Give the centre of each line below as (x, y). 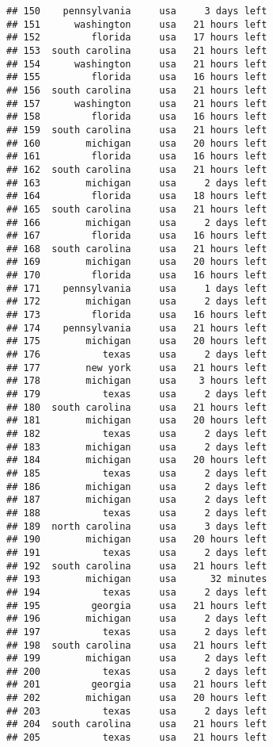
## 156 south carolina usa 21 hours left (137, 90)
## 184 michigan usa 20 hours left (137, 460)
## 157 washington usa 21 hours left (137, 103)
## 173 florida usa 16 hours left (137, 315)
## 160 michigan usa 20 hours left (137, 143)
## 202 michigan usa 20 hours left (137, 698)
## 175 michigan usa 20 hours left (137, 341)
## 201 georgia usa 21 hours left (137, 685)
